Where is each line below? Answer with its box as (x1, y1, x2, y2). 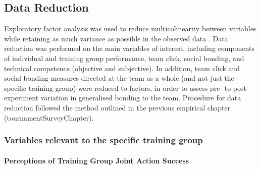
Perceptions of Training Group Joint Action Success (4, 155, 189, 165)
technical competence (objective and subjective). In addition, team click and (4, 63, 240, 73)
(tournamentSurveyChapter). (4, 112, 94, 123)
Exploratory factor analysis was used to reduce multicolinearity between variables (4, 23, 256, 34)
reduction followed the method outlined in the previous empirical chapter (4, 102, 231, 112)
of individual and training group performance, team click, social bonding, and (4, 52, 244, 63)
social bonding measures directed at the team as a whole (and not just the (4, 73, 234, 83)
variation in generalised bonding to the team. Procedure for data (40, 92, 241, 103)
